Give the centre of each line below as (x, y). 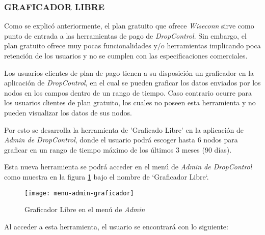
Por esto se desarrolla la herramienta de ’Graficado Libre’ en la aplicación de (124, 129)
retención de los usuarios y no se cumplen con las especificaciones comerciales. (126, 55)
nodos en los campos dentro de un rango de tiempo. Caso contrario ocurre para (128, 92)
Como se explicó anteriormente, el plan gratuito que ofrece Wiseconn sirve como (129, 26)
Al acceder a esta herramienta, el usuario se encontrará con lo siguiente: (116, 226)
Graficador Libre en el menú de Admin (85, 209)
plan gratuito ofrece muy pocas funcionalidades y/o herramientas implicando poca (132, 46)
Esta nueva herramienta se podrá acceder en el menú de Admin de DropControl (128, 167)
